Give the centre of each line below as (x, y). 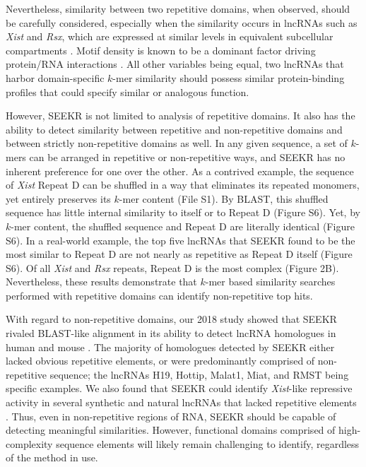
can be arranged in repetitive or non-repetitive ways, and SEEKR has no (187, 156)
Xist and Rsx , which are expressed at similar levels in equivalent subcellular (170, 36)
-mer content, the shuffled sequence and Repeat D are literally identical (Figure (183, 226)
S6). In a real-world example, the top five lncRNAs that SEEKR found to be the (181, 240)
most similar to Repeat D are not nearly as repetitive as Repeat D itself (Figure (179, 254)
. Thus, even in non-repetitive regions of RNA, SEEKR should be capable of (171, 416)
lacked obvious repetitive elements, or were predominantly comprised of (160, 361)
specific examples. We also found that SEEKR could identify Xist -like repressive (179, 388)
